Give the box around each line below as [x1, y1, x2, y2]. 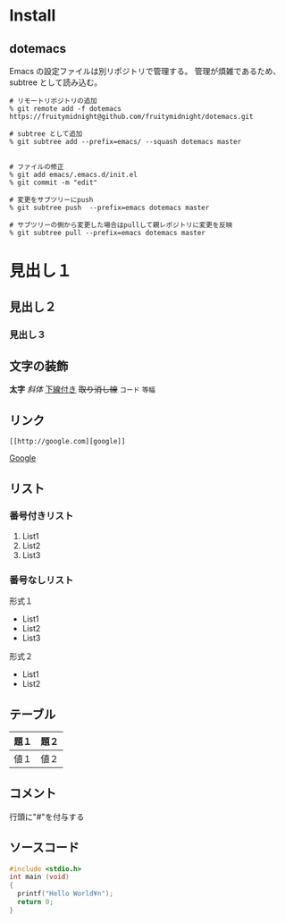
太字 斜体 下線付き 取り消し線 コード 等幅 [9, 384, 156, 394]
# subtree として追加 [9, 130, 83, 139]
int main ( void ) [9, 873, 70, 882]
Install [9, 5, 56, 26]
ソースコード [9, 840, 80, 855]
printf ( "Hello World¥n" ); [17, 889, 114, 899]
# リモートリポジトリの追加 [9, 97, 98, 106]
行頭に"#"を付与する [9, 811, 85, 822]
